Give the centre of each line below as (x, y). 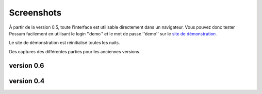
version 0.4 (27, 81)
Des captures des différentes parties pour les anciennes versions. (75, 51)
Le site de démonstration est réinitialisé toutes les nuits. (65, 43)
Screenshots (35, 13)
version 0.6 (27, 65)
